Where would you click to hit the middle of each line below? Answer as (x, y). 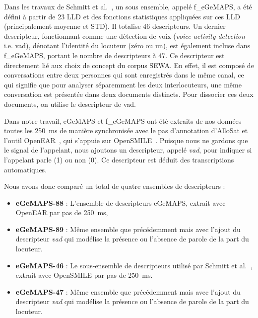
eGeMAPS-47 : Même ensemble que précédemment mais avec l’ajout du (128, 291)
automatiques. (26, 169)
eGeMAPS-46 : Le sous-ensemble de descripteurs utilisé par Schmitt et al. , (134, 265)
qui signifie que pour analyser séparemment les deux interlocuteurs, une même (123, 84)
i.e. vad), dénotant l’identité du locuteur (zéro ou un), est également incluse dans (127, 45)
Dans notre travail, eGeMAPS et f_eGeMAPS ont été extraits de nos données (123, 120)
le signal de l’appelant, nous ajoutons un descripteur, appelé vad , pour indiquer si (128, 150)
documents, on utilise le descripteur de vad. (70, 104)
